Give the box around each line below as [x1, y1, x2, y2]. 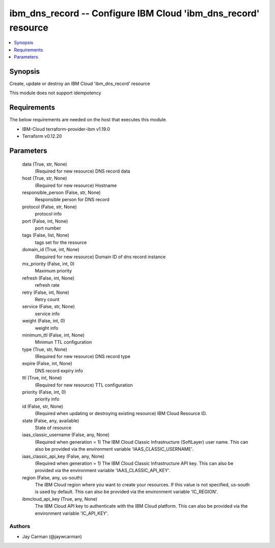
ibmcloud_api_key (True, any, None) [22, 496, 98, 502]
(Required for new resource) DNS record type [35, 353, 131, 360]
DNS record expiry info [35, 367, 84, 374]
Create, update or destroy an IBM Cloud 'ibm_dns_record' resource [9, 80, 150, 87]
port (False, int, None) [22, 218, 68, 224]
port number [35, 225, 61, 231]
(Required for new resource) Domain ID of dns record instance [35, 254, 166, 260]
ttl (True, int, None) [22, 375, 62, 381]
